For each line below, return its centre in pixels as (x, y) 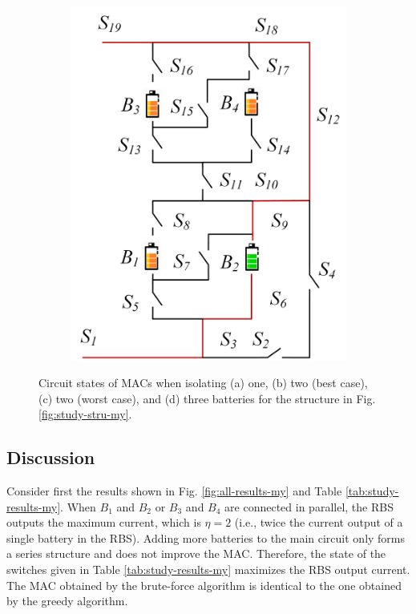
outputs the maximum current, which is (104, 522)
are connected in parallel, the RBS (309, 506)
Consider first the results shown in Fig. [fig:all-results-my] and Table (174, 491)
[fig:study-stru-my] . (85, 414)
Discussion (51, 457)
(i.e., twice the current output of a (319, 522)
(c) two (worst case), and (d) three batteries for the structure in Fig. (207, 398)
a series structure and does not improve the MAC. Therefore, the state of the (196, 553)
